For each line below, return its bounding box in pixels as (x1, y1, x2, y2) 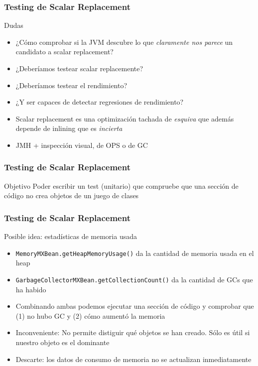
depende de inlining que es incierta (15, 123, 123, 133)
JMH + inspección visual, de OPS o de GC (15, 139, 148, 150)
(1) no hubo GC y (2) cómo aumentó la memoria (15, 310, 165, 321)
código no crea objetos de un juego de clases (4, 190, 139, 201)
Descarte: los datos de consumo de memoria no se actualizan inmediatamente (15, 354, 252, 364)
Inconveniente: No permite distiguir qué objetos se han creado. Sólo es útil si (15, 327, 250, 338)
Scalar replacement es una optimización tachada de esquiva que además (15, 113, 234, 123)
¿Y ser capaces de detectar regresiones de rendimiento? (15, 97, 184, 107)
